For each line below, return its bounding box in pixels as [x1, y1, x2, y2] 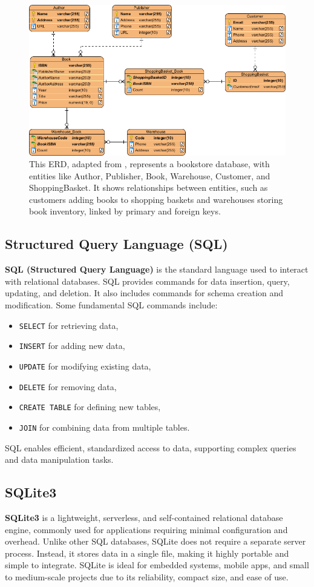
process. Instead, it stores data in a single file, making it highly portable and [5, 546, 289, 559]
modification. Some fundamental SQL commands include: [5, 299, 218, 311]
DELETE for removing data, [19, 380, 117, 393]
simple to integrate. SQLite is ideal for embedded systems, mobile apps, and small [5, 559, 309, 571]
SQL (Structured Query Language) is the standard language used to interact [5, 263, 309, 276]
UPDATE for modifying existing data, [19, 359, 151, 372]
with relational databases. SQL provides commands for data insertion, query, [5, 274, 290, 287]
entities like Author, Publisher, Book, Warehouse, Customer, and [29, 169, 270, 182]
